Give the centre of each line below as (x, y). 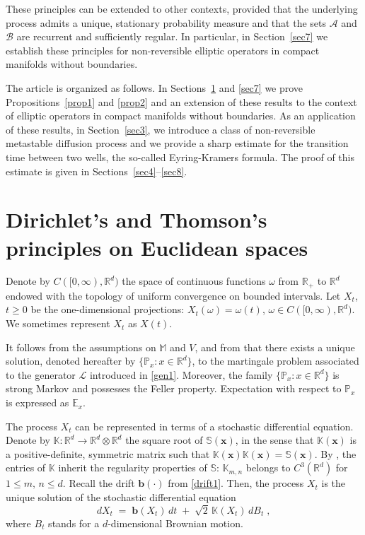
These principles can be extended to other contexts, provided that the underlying (182, 8)
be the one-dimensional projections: (108, 309)
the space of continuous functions (194, 281)
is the (334, 483)
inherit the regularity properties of (133, 468)
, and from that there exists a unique (275, 347)
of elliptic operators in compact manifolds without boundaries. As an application (181, 116)
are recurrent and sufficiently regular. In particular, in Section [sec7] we (172, 36)
